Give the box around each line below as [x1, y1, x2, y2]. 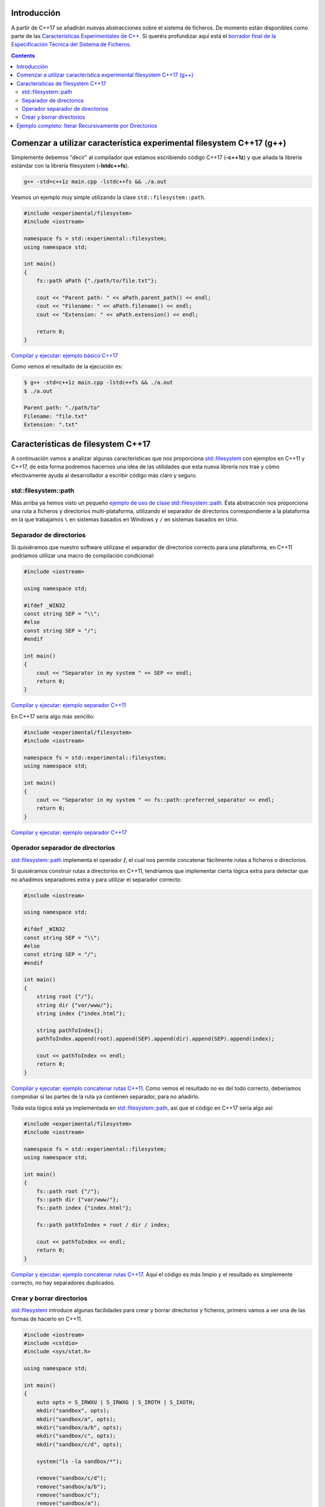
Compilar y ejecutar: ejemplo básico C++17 [11, 351, 119, 359]
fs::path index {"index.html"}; [36, 1204, 132, 1212]
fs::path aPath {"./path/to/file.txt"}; [36, 277, 158, 285]
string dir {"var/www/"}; [36, 1001, 113, 1008]
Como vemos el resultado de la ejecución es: [11, 363, 123, 370]
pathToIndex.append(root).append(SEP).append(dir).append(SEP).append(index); [36, 1036, 275, 1042]
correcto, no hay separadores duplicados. [11, 1279, 116, 1286]
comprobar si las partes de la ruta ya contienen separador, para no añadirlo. [11, 1093, 200, 1100]
